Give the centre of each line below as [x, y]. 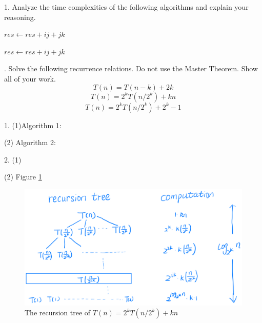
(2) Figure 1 [23, 177]
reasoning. [20, 17]
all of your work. [30, 78]
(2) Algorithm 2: [30, 142]
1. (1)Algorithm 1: [33, 125]
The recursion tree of [58, 312]
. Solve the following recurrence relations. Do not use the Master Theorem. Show [131, 68]
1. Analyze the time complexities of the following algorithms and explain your [126, 7]
